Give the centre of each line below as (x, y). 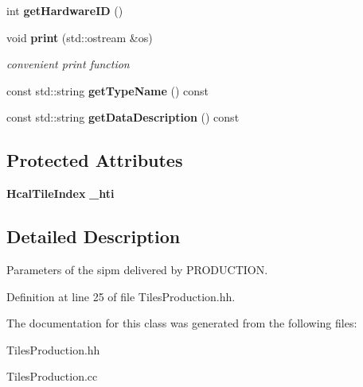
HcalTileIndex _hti (60, 193)
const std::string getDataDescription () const (123, 117)
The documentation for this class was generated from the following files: (182, 323)
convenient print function (68, 64)
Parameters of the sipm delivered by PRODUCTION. (137, 269)
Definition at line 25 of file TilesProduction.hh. (121, 296)
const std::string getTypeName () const (108, 90)
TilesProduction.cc (52, 376)
